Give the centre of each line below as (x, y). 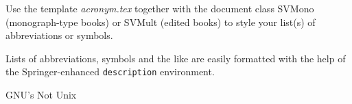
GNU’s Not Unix (41, 95)
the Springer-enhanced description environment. (110, 71)
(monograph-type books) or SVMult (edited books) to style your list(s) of (161, 22)
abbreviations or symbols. (59, 35)
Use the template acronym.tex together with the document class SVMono (160, 8)
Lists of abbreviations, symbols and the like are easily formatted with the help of (176, 58)
